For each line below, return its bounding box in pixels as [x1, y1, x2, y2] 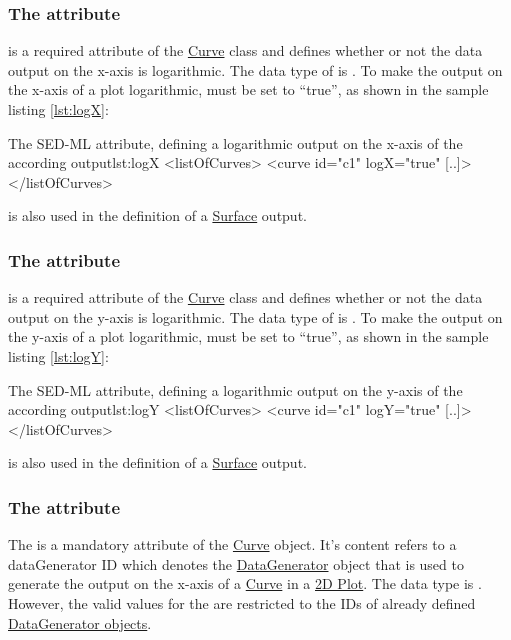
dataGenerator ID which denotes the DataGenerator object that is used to [8, 553, 464, 574]
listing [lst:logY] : [8, 345, 109, 366]
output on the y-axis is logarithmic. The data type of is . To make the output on [8, 306, 503, 327]
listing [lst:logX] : [8, 99, 109, 119]
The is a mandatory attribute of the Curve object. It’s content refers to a [8, 534, 457, 555]
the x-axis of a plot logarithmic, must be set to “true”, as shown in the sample [8, 79, 489, 100]
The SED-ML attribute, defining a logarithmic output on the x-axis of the [8, 132, 463, 153]
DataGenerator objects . [8, 612, 152, 633]
